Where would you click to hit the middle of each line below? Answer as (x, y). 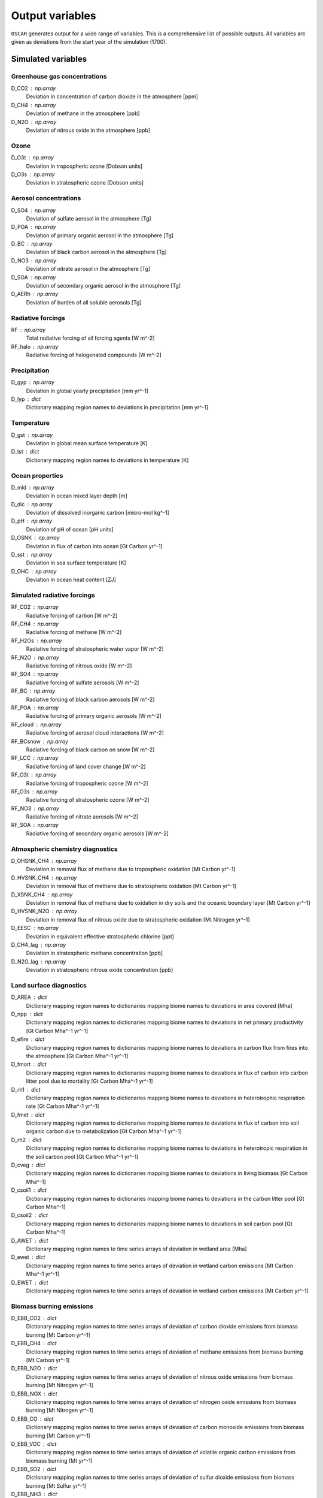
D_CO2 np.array (33, 88)
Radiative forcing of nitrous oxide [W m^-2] (79, 666)
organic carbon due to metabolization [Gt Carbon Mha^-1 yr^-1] (104, 1131)
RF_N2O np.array (35, 657)
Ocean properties (37, 475)
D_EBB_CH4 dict (34, 1343)
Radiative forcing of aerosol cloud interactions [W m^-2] (95, 733)
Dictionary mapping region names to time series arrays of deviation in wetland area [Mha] (137, 1249)
